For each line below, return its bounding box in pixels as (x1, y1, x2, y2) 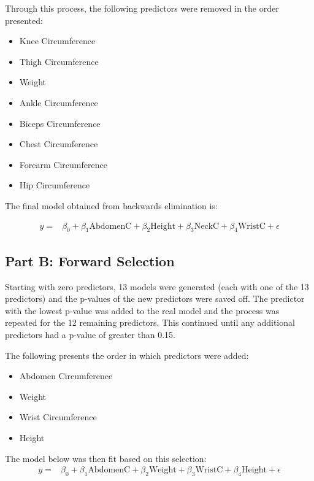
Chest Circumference (19, 137, 98, 150)
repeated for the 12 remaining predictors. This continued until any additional (5, 316, 295, 329)
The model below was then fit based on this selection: (5, 452, 207, 464)
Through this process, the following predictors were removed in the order (5, 2, 279, 14)
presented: (5, 13, 43, 26)
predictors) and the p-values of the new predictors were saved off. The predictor (5, 292, 305, 305)
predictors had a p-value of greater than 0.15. (5, 328, 175, 341)
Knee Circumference (19, 34, 96, 47)
